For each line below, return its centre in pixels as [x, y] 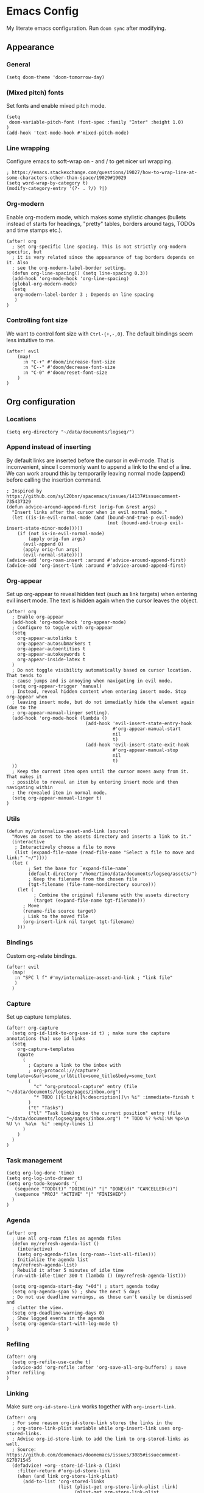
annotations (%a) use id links [46, 1038]
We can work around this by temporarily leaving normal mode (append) [96, 473]
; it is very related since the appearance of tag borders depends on [103, 257]
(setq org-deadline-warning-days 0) [58, 1313]
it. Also [17, 262]
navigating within [30, 788]
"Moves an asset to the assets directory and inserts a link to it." [102, 837]
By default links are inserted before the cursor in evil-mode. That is [90, 460]
